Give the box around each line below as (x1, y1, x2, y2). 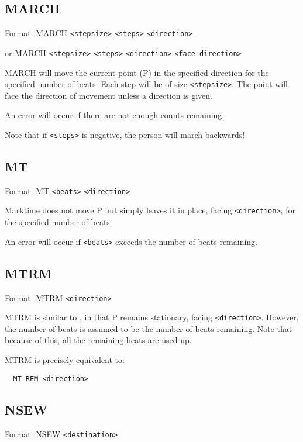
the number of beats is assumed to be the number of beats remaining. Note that (5, 322, 292, 334)
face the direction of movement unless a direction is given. (5, 89, 212, 101)
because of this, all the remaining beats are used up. (5, 334, 192, 346)
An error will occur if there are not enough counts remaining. (5, 109, 225, 121)
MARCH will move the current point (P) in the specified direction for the (5, 66, 269, 78)
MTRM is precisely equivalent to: (5, 354, 125, 366)
